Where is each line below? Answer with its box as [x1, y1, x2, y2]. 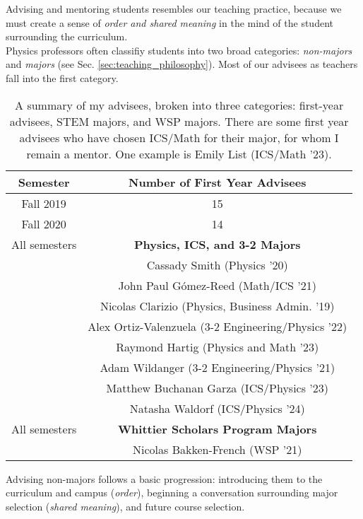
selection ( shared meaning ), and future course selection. [6, 498, 245, 513]
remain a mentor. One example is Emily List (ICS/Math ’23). [26, 145, 332, 162]
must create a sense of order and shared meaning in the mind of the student [6, 15, 333, 30]
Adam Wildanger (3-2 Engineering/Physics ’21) [100, 358, 335, 375]
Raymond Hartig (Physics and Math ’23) [116, 338, 319, 355]
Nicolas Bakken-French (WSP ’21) [133, 441, 302, 457]
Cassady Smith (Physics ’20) [146, 256, 288, 273]
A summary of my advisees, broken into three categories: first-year [15, 96, 344, 113]
